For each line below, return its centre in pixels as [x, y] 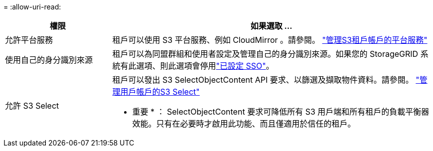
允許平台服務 [29, 40]
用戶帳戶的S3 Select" [160, 92]
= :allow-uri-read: [32, 7]
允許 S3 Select [32, 106]
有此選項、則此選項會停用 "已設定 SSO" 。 [197, 66]
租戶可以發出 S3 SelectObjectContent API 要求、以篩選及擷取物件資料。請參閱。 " [266, 80]
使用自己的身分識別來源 [49, 60]
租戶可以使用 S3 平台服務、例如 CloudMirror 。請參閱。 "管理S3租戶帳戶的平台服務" [270, 40]
